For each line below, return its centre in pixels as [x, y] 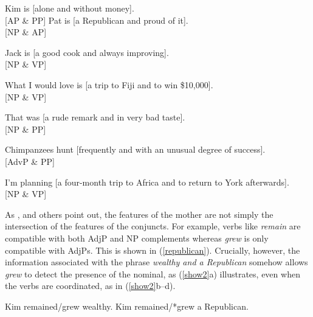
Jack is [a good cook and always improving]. [87, 52]
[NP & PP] [26, 129]
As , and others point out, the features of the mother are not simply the [139, 214]
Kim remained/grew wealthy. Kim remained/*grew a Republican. [127, 306]
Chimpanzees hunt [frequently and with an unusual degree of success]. [135, 149]
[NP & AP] [26, 32]
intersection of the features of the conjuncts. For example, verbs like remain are [153, 226]
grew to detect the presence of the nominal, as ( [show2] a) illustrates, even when [153, 273]
